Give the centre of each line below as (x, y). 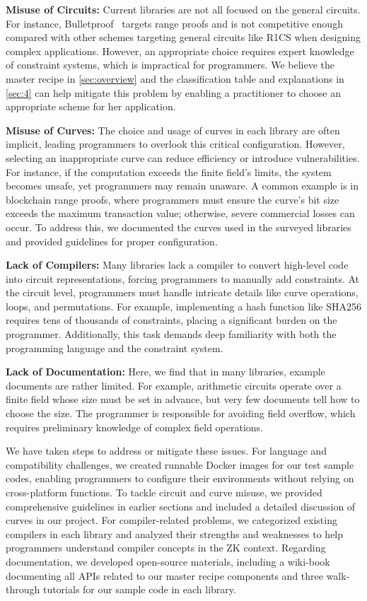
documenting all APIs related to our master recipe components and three (164, 575)
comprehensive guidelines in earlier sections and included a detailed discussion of (181, 506)
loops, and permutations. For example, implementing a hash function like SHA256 (183, 306)
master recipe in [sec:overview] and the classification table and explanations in (175, 78)
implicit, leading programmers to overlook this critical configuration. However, (175, 144)
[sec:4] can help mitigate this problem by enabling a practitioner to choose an (174, 92)
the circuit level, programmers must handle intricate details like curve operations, (182, 292)
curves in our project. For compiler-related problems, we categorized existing (171, 520)
